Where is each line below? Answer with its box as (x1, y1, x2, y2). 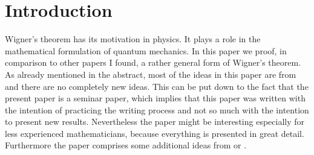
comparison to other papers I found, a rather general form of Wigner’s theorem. (5, 56, 301, 69)
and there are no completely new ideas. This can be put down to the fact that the (5, 80, 309, 92)
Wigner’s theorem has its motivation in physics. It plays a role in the (5, 33, 261, 45)
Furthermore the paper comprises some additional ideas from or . (5, 139, 247, 151)
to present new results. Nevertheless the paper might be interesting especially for (5, 115, 305, 128)
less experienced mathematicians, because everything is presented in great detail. (5, 127, 304, 139)
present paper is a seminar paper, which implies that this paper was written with (5, 92, 306, 104)
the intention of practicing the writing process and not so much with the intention (5, 103, 309, 116)
